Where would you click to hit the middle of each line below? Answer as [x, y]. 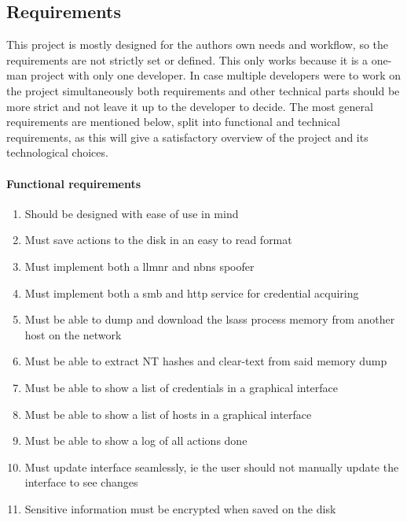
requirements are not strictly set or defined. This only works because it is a [187, 59]
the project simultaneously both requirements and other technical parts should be [203, 90]
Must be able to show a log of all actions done [136, 441]
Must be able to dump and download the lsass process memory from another [210, 319]
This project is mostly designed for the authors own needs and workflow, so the [198, 44]
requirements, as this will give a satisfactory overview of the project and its [187, 137]
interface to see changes [81, 482]
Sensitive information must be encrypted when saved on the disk [180, 508]
